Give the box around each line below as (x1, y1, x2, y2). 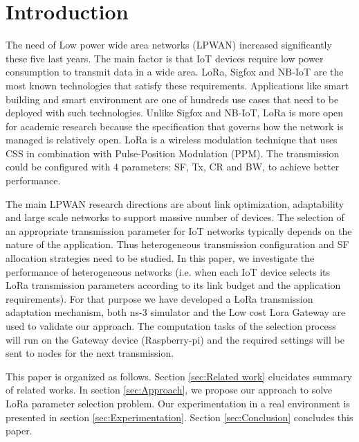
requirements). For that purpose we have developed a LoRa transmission (6, 291, 313, 306)
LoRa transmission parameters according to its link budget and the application (6, 278, 341, 292)
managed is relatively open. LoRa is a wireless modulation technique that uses (6, 132, 338, 147)
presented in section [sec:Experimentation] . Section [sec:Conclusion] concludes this (6, 409, 353, 424)
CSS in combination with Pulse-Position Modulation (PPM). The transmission (6, 145, 340, 160)
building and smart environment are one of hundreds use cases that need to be (6, 91, 339, 106)
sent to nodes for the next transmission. (6, 346, 174, 360)
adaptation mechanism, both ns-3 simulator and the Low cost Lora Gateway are (6, 305, 346, 319)
